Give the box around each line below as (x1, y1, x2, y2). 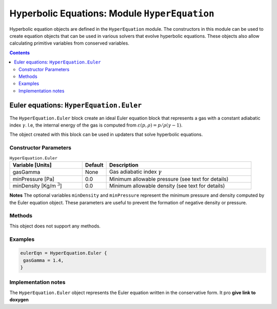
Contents (9, 49, 30, 56)
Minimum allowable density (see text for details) (109, 182, 225, 190)
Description (109, 161, 138, 169)
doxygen (9, 297, 29, 303)
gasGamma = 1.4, (23, 257, 64, 263)
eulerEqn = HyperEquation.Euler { (20, 250, 107, 256)
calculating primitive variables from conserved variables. (9, 40, 129, 46)
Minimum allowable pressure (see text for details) (109, 176, 229, 183)
